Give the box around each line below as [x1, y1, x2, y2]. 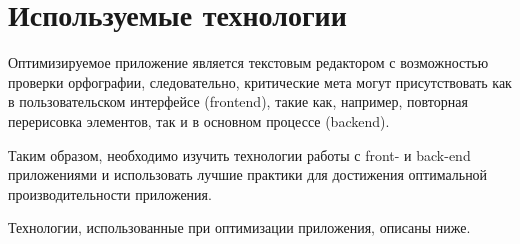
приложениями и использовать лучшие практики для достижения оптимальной [8, 164, 488, 185]
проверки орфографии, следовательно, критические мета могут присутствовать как [8, 71, 512, 92]
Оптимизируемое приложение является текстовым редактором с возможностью [8, 52, 489, 73]
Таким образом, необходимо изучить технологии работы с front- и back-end [8, 144, 471, 165]
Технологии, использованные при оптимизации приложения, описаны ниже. [8, 217, 471, 238]
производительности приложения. [8, 183, 212, 204]
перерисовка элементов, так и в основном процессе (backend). [8, 110, 390, 131]
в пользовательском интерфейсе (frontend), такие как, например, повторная [8, 91, 468, 112]
